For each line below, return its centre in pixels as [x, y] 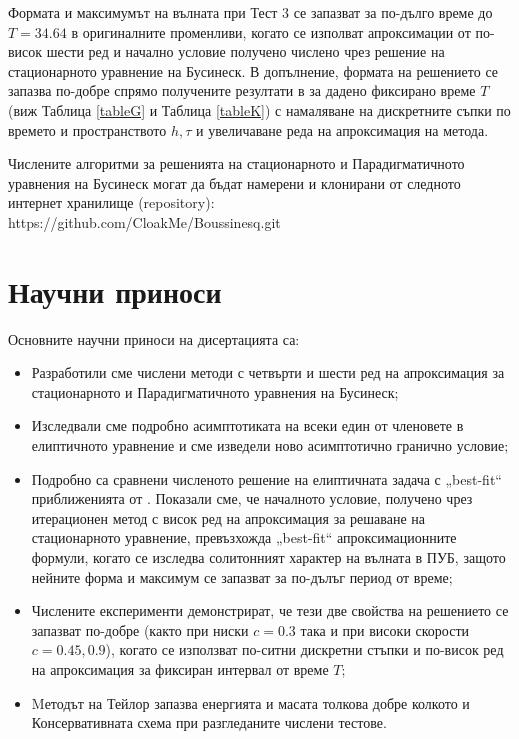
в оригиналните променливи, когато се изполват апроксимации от [271, 31]
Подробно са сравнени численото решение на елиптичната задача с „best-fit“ [266, 478]
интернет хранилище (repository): [111, 202]
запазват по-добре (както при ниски [140, 629]
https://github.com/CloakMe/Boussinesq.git [144, 221]
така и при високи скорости [385, 629]
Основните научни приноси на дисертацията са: [154, 338]
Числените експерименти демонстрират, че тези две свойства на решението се [270, 610]
